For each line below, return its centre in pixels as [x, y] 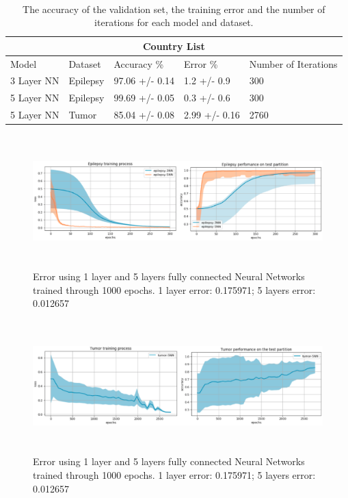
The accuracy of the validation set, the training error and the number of [174, 9]
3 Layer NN [35, 80]
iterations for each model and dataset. [174, 22]
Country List [174, 46]
